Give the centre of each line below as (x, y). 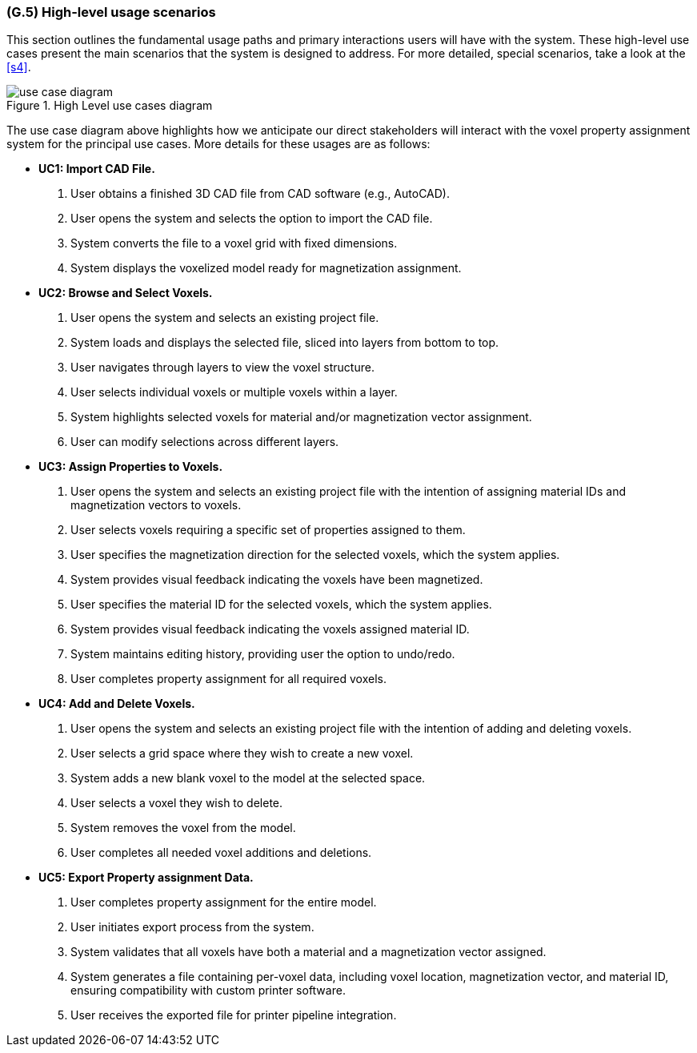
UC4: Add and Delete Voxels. (117, 704)
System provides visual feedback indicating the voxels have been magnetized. (277, 580)
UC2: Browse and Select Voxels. (126, 293)
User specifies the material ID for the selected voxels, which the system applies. (281, 605)
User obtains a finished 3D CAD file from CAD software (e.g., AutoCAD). (260, 194)
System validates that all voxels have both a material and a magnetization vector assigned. (308, 952)
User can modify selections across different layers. (205, 442)
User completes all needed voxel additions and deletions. (221, 853)
